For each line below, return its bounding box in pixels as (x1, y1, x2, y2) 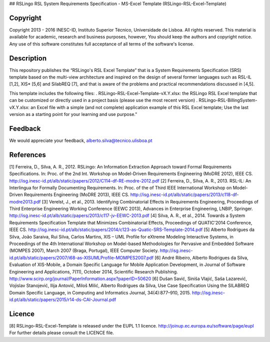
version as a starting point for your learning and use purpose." (9, 111, 137, 117)
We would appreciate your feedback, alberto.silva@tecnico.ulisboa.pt (9, 137, 152, 143)
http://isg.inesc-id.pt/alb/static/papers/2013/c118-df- (130, 191, 239, 197)
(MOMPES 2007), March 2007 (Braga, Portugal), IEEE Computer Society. (9, 247, 159, 253)
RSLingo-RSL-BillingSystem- (198, 97, 257, 103)
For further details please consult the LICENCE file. (9, 330, 114, 336)
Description (9, 54, 47, 62)
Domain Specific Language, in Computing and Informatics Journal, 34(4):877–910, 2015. (9, 289, 191, 295)
